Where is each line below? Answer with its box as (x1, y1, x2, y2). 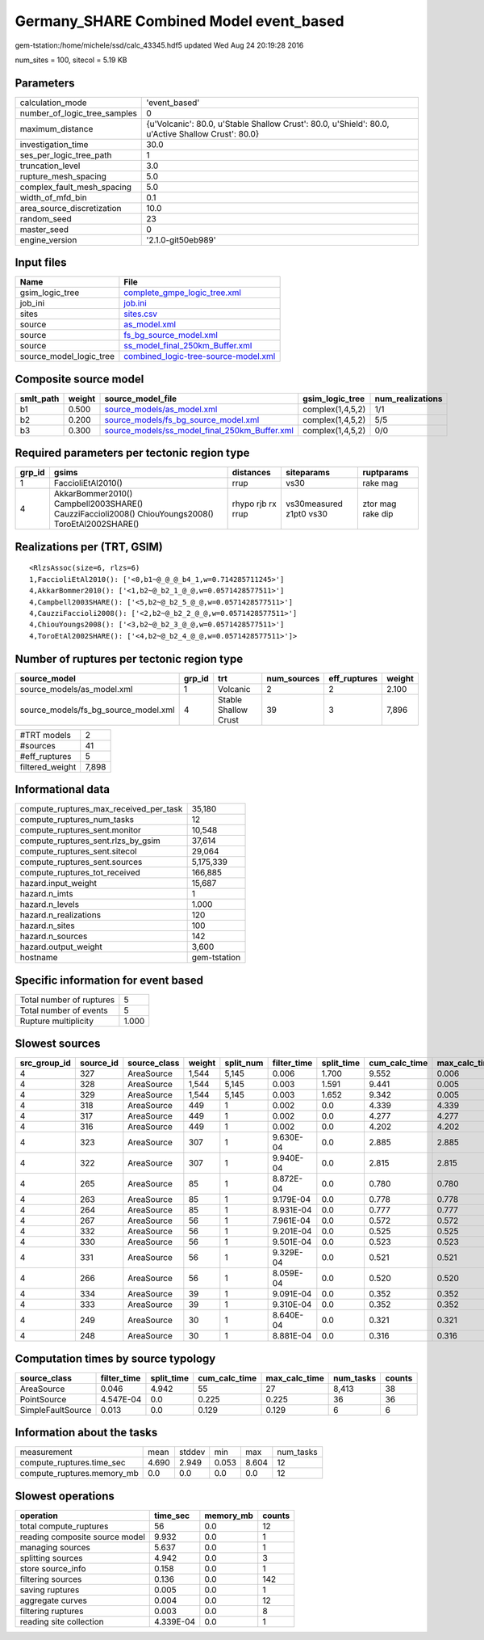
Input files (15, 255, 68, 270)
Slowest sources (15, 1037, 101, 1051)
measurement (19, 1447, 73, 1458)
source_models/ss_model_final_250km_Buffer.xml (104, 424, 294, 436)
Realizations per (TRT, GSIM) (15, 540, 163, 554)
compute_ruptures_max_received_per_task (19, 803, 183, 815)
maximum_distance (19, 123, 94, 134)
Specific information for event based (15, 973, 204, 987)
